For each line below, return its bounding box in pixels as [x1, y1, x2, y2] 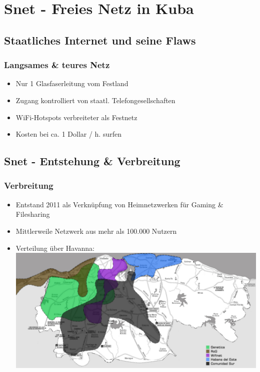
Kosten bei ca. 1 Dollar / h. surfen [15, 129, 122, 139]
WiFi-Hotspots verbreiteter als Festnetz [15, 112, 137, 122]
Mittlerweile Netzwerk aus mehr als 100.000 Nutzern [15, 225, 177, 236]
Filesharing [15, 209, 50, 219]
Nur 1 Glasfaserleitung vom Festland [15, 78, 128, 89]
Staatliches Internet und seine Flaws [4, 32, 196, 48]
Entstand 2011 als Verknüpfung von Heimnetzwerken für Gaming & [15, 199, 223, 209]
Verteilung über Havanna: [15, 242, 95, 253]
